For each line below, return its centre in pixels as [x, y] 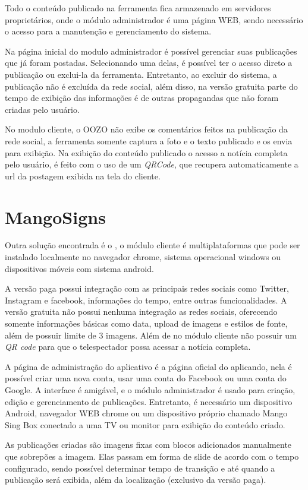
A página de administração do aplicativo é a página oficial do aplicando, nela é [148, 366]
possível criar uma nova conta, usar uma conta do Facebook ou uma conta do [146, 378]
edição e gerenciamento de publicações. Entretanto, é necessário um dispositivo [149, 401]
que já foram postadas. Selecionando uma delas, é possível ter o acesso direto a [149, 63]
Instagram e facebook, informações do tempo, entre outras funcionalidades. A [146, 300]
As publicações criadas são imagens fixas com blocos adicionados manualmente [148, 445]
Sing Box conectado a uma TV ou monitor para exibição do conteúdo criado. [145, 424]
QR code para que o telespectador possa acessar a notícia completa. [128, 347]
